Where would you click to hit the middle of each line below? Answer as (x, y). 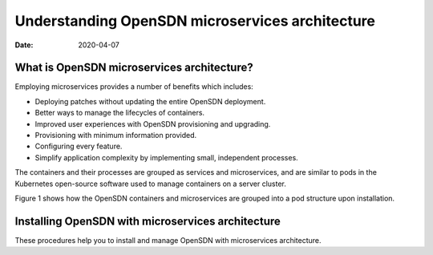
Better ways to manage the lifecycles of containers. (119, 113)
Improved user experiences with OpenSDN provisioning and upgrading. (153, 123)
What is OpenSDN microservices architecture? (134, 68)
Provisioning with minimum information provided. (116, 136)
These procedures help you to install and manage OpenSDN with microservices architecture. (168, 240)
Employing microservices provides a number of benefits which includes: (134, 87)
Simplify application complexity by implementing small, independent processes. (166, 157)
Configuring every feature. (79, 146)
